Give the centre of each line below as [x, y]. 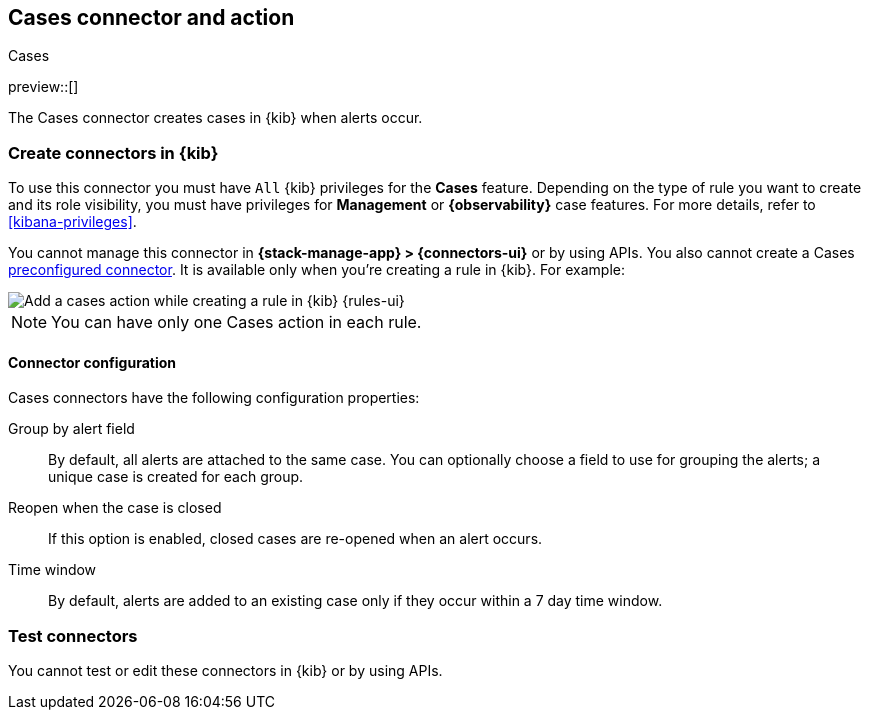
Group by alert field [71, 429]
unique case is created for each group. [176, 477]
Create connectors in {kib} [113, 152]
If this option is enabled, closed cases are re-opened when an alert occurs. [295, 539]
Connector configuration [92, 362]
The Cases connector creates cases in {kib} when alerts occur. [215, 118]
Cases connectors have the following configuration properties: [214, 398]
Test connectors [73, 635]
